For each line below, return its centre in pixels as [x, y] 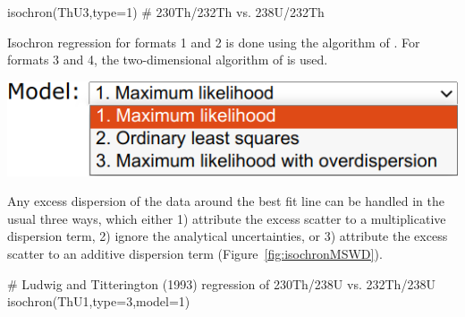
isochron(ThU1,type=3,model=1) [99, 301]
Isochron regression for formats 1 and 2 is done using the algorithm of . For [214, 42]
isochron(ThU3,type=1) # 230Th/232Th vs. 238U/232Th [166, 12]
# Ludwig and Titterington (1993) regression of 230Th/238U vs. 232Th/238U [221, 283]
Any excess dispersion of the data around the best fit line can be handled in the [226, 201]
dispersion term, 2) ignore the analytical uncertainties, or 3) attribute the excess [228, 236]
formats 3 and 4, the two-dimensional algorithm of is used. [168, 60]
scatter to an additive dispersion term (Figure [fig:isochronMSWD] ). [195, 253]
